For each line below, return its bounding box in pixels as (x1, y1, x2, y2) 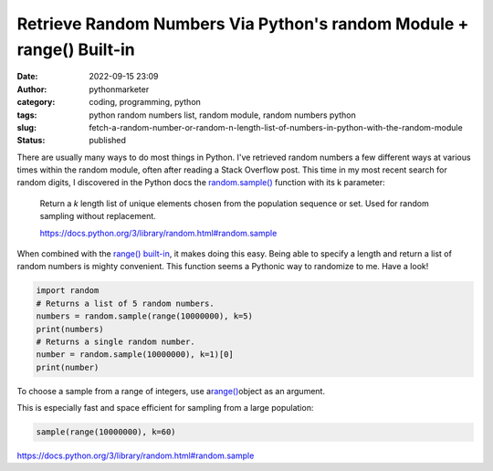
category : (16, 97, 56, 108)
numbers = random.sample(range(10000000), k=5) (36, 311, 253, 321)
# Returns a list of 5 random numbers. (36, 298, 215, 309)
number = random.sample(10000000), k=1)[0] (36, 350, 235, 360)
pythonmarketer (89, 83, 150, 95)
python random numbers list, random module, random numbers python (89, 110, 356, 120)
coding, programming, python (89, 97, 201, 108)
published (89, 135, 127, 146)
